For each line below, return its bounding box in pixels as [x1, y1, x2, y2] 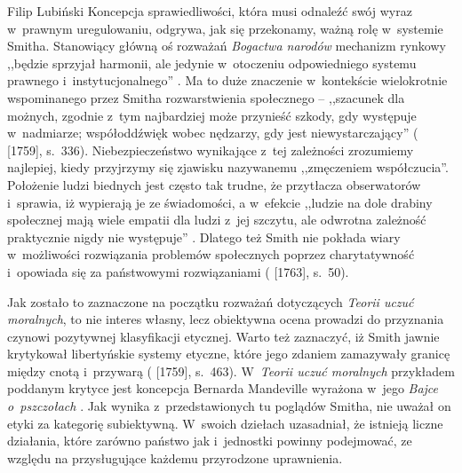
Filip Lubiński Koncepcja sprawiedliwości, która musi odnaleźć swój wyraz [7, 2, 412, 20]
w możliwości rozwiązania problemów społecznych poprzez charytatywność [7, 245, 415, 264]
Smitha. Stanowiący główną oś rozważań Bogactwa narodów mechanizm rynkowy [7, 36, 446, 55]
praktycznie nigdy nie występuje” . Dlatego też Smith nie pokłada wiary [7, 227, 401, 246]
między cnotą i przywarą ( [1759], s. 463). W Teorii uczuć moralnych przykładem [7, 361, 455, 380]
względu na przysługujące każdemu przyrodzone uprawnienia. [7, 448, 343, 467]
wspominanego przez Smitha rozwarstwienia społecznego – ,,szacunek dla [7, 88, 405, 106]
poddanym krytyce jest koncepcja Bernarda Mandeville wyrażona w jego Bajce [7, 379, 439, 398]
